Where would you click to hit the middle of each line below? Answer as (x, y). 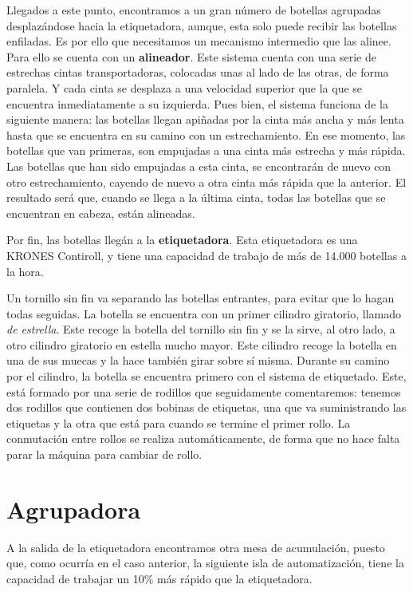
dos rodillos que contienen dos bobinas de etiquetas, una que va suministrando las (206, 407)
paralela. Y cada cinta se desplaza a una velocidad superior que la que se (185, 87)
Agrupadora (74, 509)
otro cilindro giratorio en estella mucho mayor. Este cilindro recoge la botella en (202, 344)
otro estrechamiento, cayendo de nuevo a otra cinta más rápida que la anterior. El (206, 182)
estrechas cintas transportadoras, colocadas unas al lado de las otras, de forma (198, 72)
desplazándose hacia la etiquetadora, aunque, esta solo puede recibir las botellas (202, 25)
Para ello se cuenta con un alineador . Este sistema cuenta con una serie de (191, 56)
